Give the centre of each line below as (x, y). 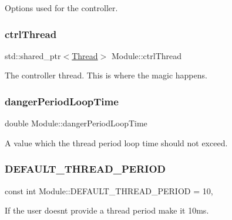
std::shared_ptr (33, 55)
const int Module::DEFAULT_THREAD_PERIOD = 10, (109, 190)
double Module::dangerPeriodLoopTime (76, 123)
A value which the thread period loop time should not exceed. (116, 142)
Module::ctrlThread (147, 55)
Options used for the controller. (61, 8)
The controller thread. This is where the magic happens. (106, 75)
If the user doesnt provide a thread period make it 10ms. (107, 210)
